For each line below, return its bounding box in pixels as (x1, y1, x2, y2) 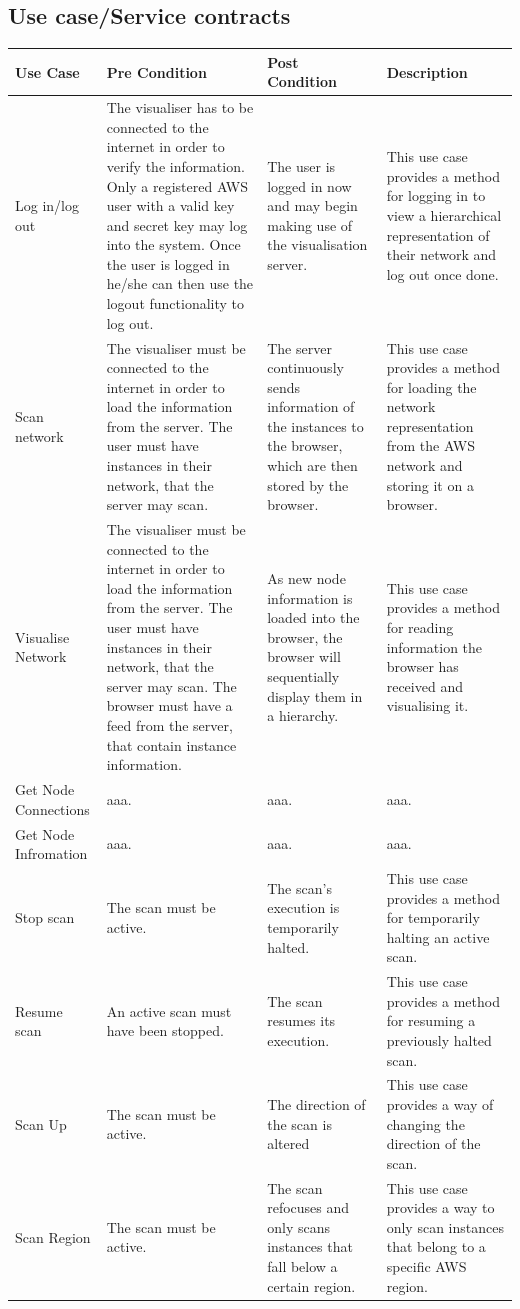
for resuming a (386, 1010, 476, 1031)
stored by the (267, 474, 349, 495)
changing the (386, 1113, 465, 1134)
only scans (267, 1216, 330, 1237)
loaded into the (267, 607, 360, 628)
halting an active (386, 926, 490, 947)
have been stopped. (106, 1020, 224, 1041)
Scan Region (15, 1226, 91, 1247)
